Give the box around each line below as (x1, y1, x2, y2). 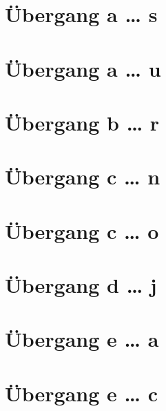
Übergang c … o (5, 216, 159, 245)
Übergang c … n (5, 162, 160, 191)
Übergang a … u (5, 54, 161, 82)
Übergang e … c (5, 379, 158, 407)
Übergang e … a (5, 325, 159, 353)
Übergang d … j (5, 271, 157, 299)
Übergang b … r (5, 108, 160, 136)
